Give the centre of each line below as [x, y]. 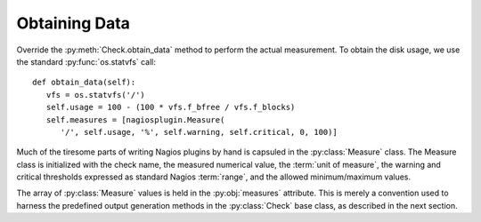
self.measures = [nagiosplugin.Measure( [135, 119]
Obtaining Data [73, 23]
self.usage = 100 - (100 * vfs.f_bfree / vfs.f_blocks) [171, 107]
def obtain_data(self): [84, 83]
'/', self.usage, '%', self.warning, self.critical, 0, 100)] [199, 132]
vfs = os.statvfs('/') [96, 95]
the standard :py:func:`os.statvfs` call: [86, 61]
